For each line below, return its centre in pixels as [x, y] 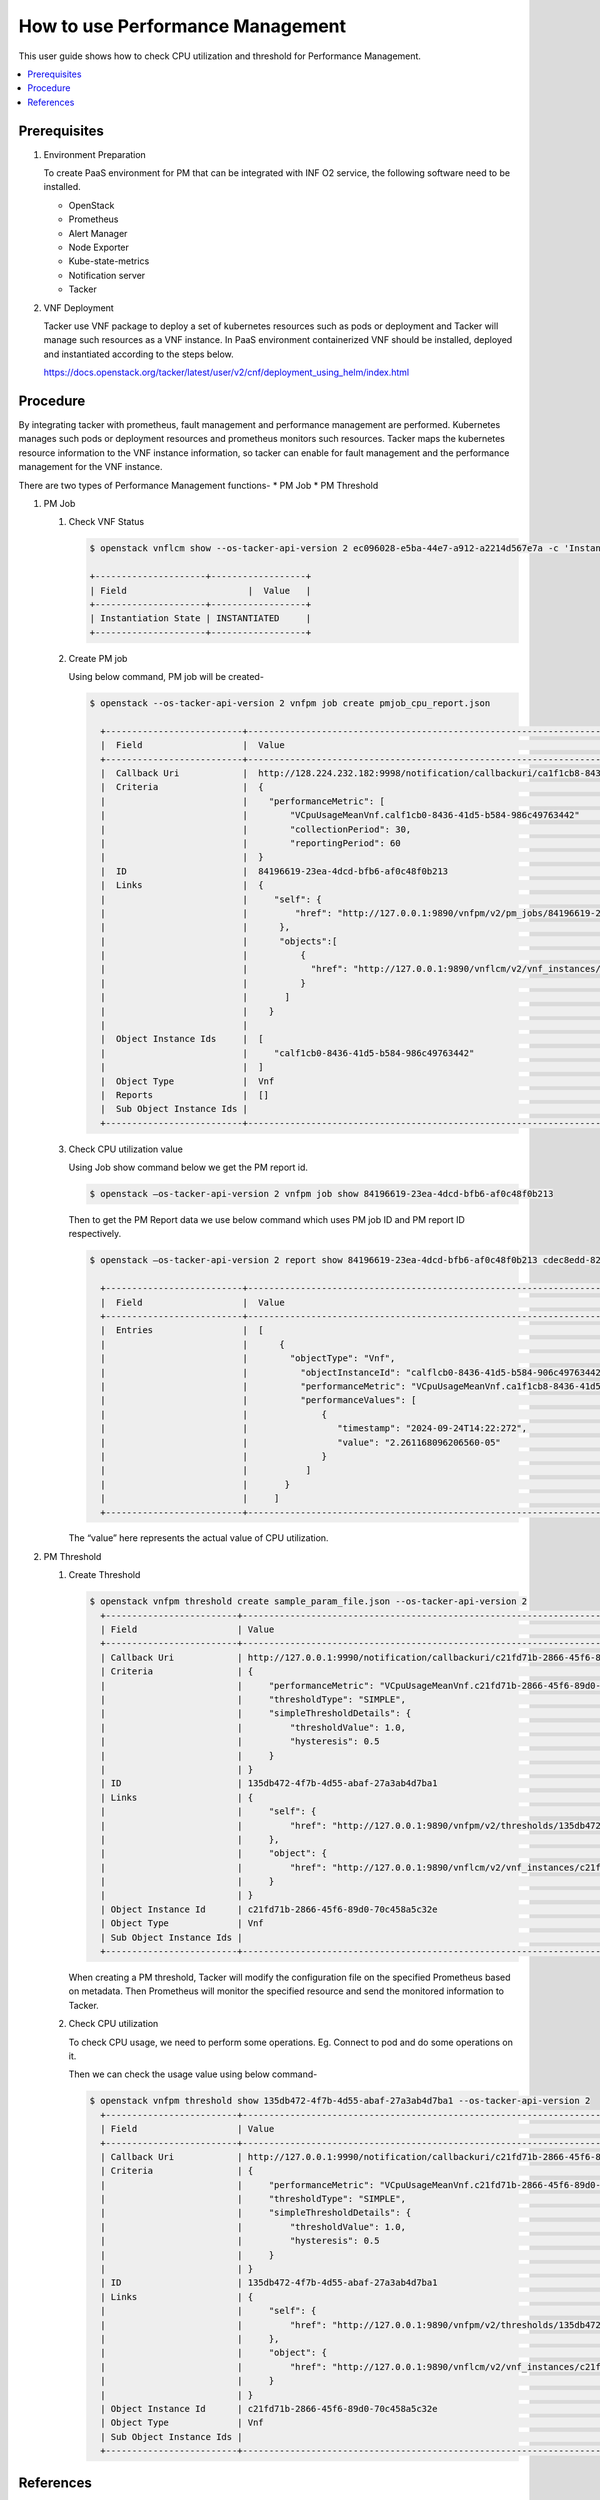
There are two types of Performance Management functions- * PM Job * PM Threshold [198, 485]
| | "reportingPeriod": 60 [250, 843]
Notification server [107, 275]
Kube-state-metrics [109, 261]
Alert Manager [98, 233]
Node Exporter [99, 247]
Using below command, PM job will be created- [166, 677]
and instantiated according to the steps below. [138, 354]
